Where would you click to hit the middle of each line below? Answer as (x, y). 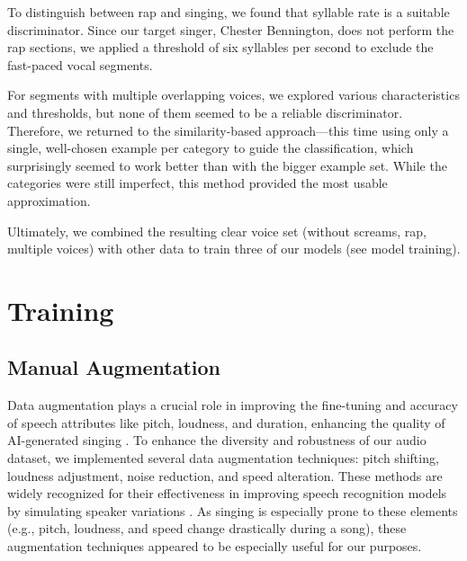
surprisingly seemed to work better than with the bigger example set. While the (227, 165)
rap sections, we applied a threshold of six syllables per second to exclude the (220, 47)
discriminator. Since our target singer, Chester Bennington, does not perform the (231, 29)
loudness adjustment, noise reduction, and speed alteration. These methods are (225, 475)
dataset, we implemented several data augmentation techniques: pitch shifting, (223, 458)
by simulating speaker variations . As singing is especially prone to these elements (233, 510)
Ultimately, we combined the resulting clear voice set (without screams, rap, (217, 231)
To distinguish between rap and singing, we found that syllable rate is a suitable (229, 12)
